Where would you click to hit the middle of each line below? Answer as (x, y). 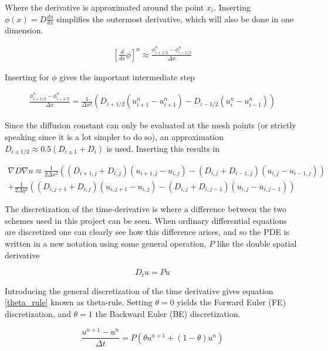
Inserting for (27, 76)
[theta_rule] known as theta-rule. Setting (79, 302)
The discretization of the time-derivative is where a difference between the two (146, 209)
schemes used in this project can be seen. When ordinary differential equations (146, 220)
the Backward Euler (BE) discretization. (168, 313)
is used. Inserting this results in (163, 148)
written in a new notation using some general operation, (106, 243)
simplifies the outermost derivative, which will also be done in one (175, 18)
